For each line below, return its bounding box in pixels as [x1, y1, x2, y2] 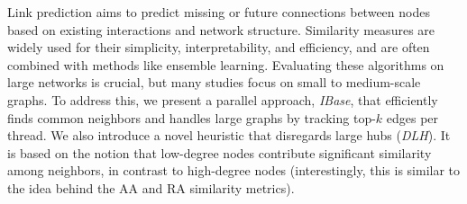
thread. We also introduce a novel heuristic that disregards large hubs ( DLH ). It [7, 126, 451, 145]
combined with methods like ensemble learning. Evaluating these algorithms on [7, 55, 444, 74]
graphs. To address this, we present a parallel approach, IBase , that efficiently [7, 90, 438, 109]
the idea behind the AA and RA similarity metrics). [7, 178, 295, 197]
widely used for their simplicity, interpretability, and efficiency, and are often [7, 38, 430, 57]
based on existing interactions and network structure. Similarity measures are [7, 20, 435, 39]
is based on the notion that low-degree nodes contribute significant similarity [7, 143, 432, 162]
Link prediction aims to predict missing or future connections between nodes [7, 3, 430, 21]
